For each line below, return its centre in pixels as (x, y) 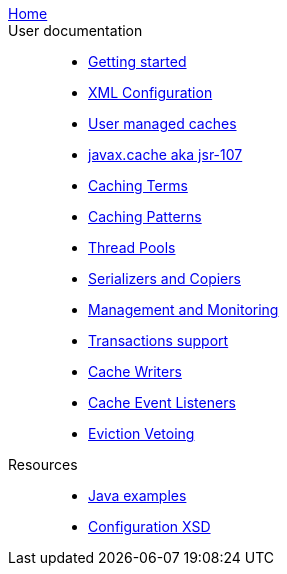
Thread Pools (132, 247)
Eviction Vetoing (141, 433)
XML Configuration (150, 92)
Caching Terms (138, 185)
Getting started (137, 61)
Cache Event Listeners (162, 402)
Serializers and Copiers (164, 278)
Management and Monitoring (183, 309)
